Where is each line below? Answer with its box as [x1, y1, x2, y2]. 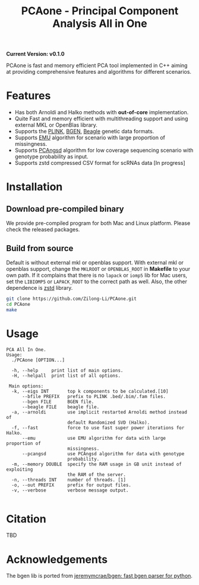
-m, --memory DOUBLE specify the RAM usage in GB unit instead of [11, 461, 182, 467]
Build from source [6, 243, 74, 254]
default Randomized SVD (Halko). [67, 420, 150, 426]
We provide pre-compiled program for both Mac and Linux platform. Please [6, 220, 191, 227]
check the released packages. [6, 226, 80, 233]
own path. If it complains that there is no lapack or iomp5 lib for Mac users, [6, 271, 188, 279]
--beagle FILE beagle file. [21, 403, 100, 410]
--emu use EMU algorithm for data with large [21, 435, 166, 441]
